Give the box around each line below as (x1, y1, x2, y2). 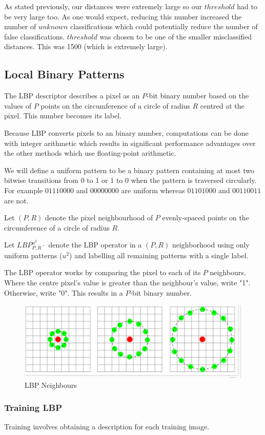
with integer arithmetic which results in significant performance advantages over (4, 137, 256, 148)
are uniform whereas (121, 184, 185, 195)
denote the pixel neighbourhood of (45, 212, 153, 223)
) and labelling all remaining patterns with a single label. (69, 250, 249, 260)
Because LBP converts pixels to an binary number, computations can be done (4, 127, 249, 138)
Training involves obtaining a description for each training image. (4, 421, 210, 432)
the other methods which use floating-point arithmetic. (4, 148, 176, 158)
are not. (4, 195, 29, 205)
